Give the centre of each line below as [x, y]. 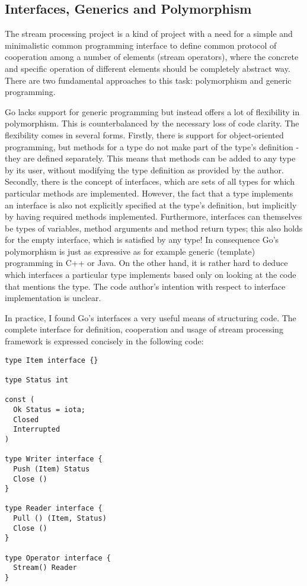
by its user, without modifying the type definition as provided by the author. [144, 170]
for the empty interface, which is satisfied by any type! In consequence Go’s [142, 240]
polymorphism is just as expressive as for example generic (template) [130, 251]
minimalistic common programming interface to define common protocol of [141, 45]
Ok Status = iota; [49, 409]
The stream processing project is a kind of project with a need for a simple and [149, 34]
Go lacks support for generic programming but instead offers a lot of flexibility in [152, 111]
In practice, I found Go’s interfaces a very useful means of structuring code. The [151, 317]
